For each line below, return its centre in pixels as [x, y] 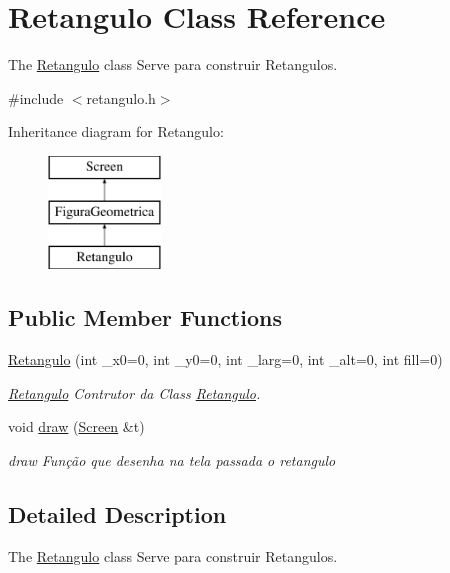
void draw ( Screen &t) [76, 426]
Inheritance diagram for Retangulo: [116, 131]
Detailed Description [117, 513]
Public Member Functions [145, 317]
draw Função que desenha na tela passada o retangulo [172, 459]
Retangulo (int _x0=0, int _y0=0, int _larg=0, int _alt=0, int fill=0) [225, 359]
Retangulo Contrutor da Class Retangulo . [134, 392]
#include [36, 97]
